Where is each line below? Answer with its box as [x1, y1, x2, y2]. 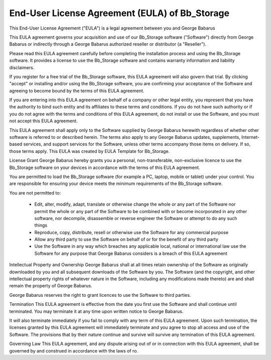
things [34, 222, 48, 228]
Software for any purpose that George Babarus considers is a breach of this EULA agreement [34, 250, 228, 256]
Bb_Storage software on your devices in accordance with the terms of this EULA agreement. [9, 164, 200, 170]
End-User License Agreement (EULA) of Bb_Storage [9, 8, 230, 19]
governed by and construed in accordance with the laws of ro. [9, 347, 138, 353]
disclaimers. [9, 64, 35, 70]
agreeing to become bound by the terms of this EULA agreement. [9, 88, 145, 94]
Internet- [241, 134, 260, 140]
